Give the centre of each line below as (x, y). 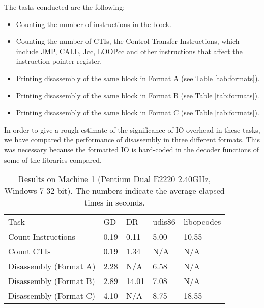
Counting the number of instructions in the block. (94, 24)
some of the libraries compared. (53, 159)
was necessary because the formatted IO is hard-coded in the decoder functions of (132, 149)
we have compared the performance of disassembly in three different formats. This (132, 139)
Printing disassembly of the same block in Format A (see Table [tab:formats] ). (138, 78)
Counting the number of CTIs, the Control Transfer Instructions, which (128, 41)
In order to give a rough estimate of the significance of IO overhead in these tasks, (132, 129)
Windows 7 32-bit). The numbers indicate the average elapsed (114, 191)
